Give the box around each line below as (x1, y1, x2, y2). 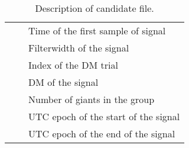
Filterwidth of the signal (28, 41, 129, 54)
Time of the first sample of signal (28, 24, 166, 37)
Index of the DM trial (28, 58, 118, 72)
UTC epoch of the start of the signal (28, 110, 180, 123)
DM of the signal (28, 75, 99, 89)
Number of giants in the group (28, 92, 155, 106)
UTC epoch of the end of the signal (28, 127, 175, 140)
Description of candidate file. (35, 1, 154, 15)
